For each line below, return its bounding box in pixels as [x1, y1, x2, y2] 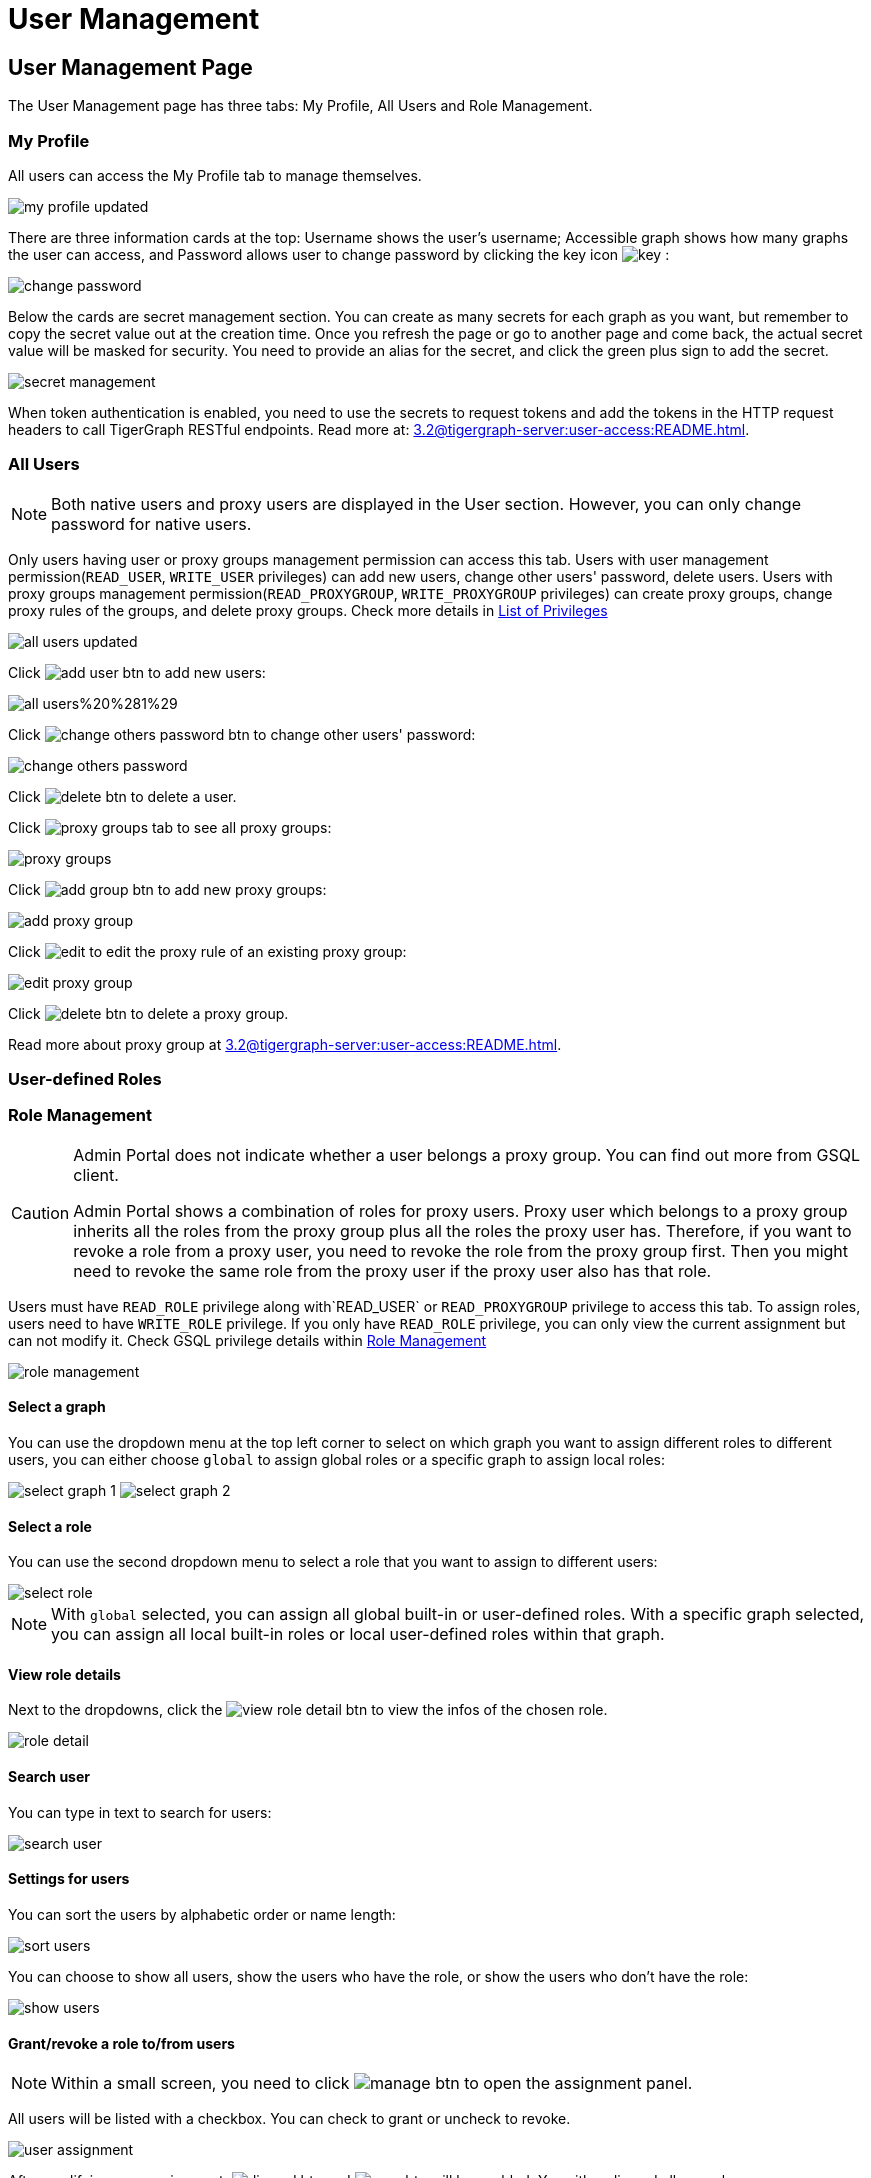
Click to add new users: [8, 663, 266, 681]
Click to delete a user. [8, 787, 237, 805]
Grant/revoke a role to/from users [8, 2034, 235, 2052]
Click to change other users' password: [8, 725, 476, 743]
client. [73, 1164, 119, 1185]
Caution [11, 1202, 70, 1223]
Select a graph [8, 1398, 106, 1416]
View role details [8, 1665, 121, 1683]
